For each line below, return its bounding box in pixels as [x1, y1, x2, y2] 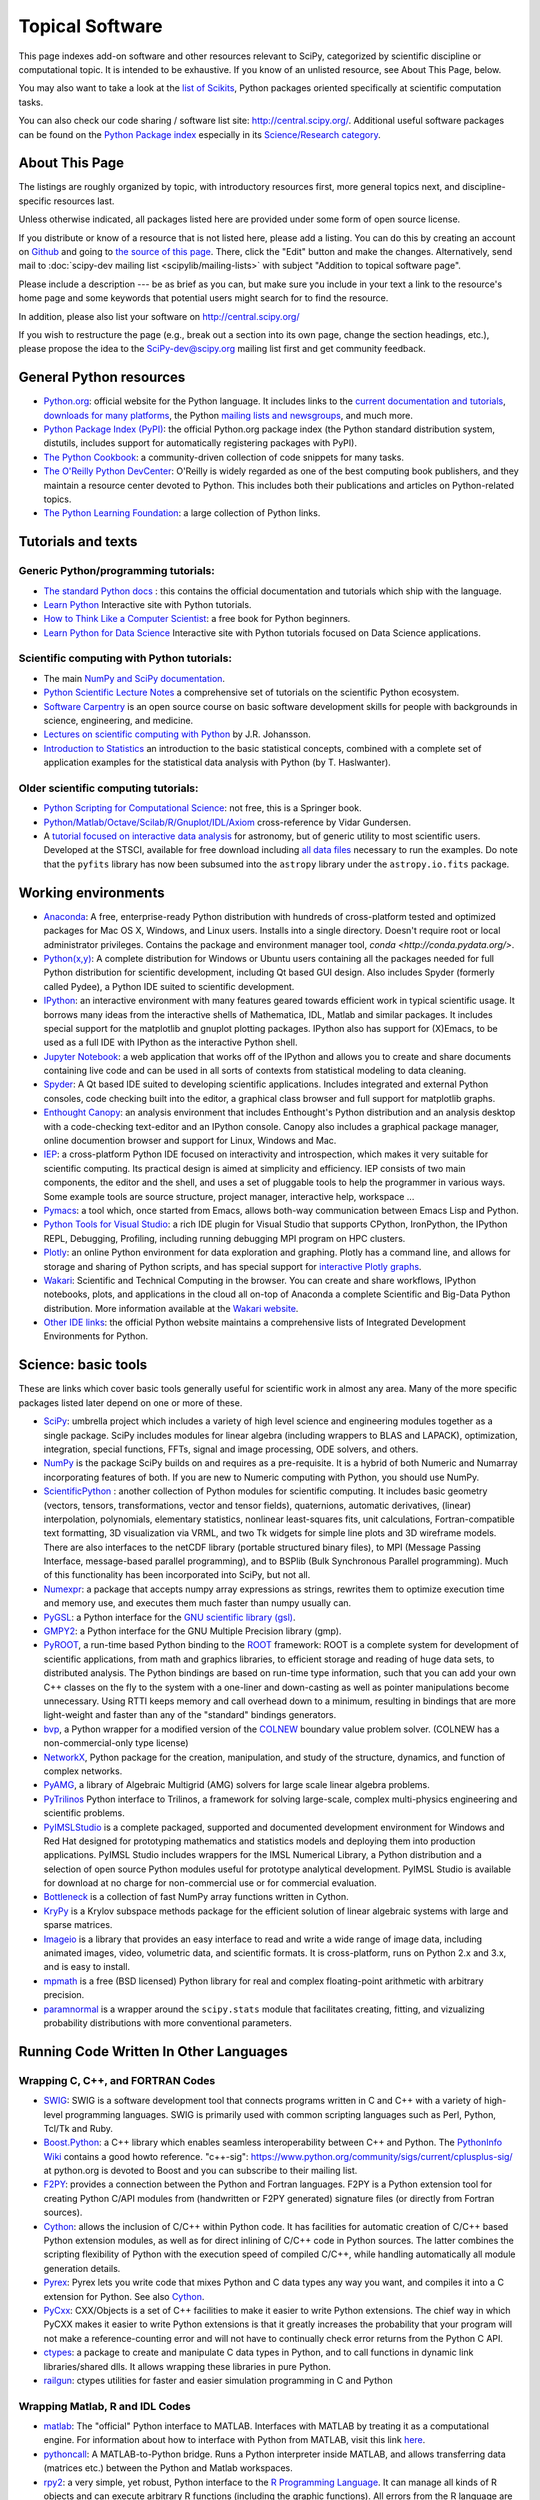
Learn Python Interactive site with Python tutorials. [43, 598, 252, 610]
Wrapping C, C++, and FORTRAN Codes [18, 2073, 216, 2087]
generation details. [43, 2262, 121, 2274]
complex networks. [43, 1765, 123, 1777]
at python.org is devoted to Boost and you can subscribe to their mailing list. [43, 2165, 358, 2177]
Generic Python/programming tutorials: [18, 564, 215, 578]
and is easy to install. [43, 1961, 130, 1973]
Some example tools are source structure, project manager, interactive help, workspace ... [43, 1190, 415, 1202]
